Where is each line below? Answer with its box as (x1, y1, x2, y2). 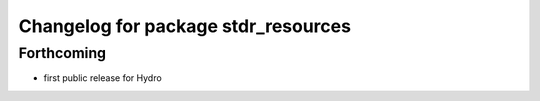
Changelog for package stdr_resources (18, 15, 352, 37)
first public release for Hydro (43, 72, 162, 84)
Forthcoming (18, 44, 107, 62)
